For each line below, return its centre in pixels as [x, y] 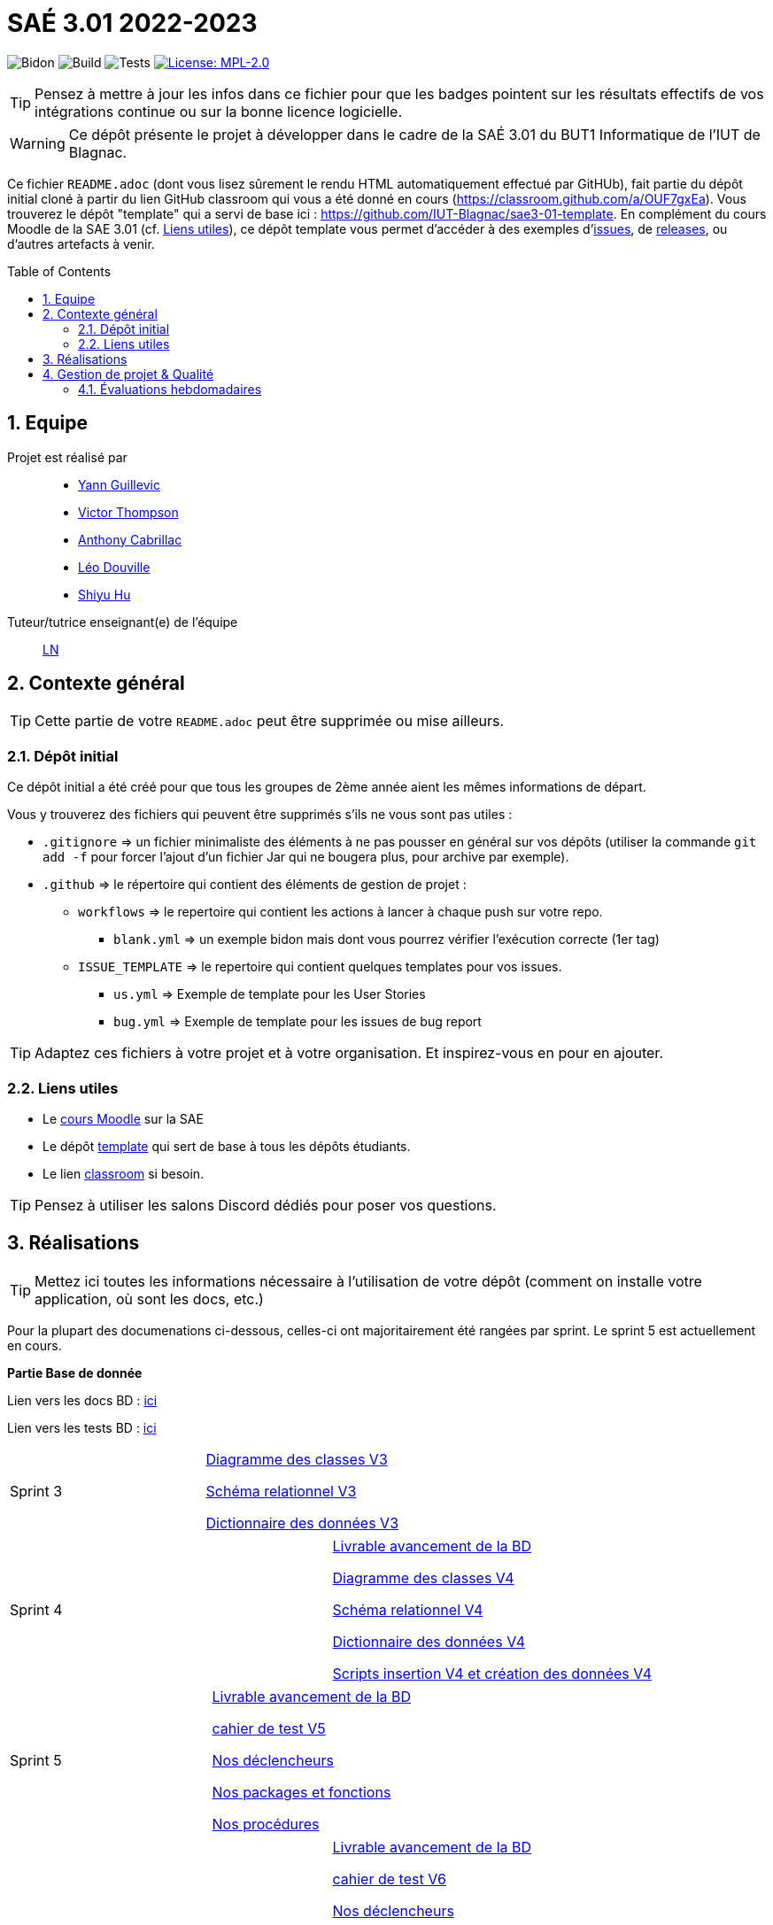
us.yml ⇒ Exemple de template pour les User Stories [270, 994]
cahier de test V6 [389, 1879]
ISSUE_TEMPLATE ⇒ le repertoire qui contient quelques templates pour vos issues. [320, 967]
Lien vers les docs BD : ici [82, 1400]
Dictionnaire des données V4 [429, 1641]
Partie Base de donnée [75, 1372]
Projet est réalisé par [67, 457]
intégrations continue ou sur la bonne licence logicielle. [218, 111]
